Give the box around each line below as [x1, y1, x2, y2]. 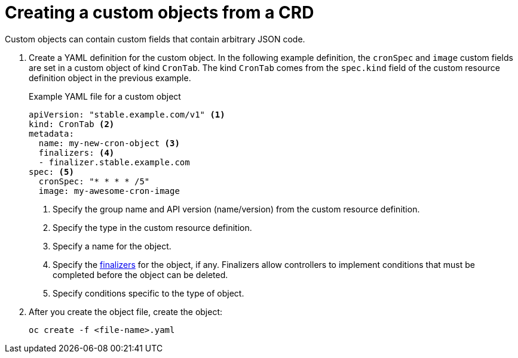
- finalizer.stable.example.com [38, 157, 190, 167]
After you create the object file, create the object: [29, 306, 223, 317]
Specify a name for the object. [53, 240, 171, 251]
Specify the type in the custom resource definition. [53, 222, 252, 233]
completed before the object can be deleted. [53, 269, 228, 280]
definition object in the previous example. [29, 72, 191, 83]
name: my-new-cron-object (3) [38, 138, 180, 148]
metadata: [29, 128, 74, 138]
